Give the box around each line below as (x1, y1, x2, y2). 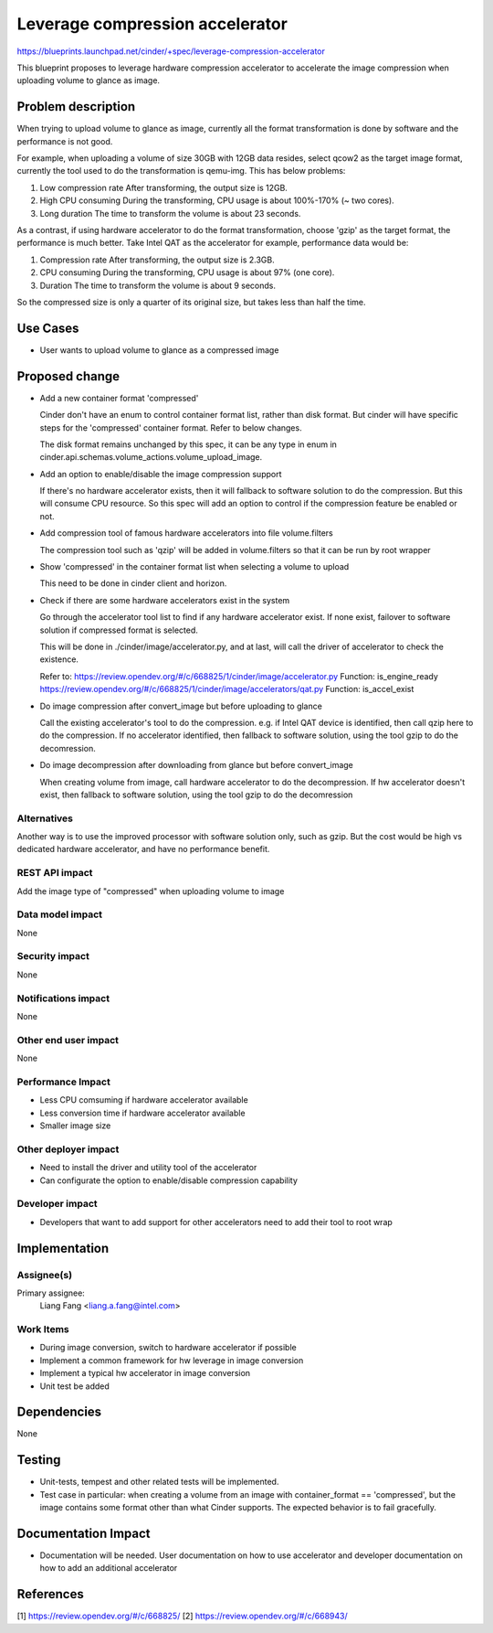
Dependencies (16, 1404, 102, 1420)
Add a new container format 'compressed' (39, 392, 199, 403)
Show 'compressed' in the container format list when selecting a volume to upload (39, 561, 350, 572)
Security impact (16, 950, 90, 963)
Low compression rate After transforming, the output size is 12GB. (39, 182, 288, 193)
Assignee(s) (16, 1268, 73, 1281)
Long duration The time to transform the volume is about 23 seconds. (39, 208, 301, 219)
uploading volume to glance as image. (16, 75, 160, 86)
